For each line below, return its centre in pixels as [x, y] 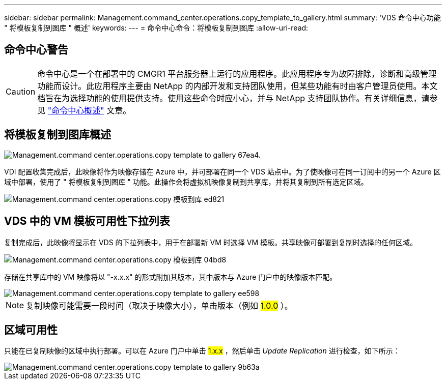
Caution [21, 91]
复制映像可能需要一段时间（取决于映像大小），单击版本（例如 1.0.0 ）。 [159, 305]
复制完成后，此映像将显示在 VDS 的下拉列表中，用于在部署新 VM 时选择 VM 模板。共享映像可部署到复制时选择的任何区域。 [211, 242]
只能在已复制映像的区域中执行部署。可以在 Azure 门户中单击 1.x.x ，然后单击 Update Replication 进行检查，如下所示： [202, 351]
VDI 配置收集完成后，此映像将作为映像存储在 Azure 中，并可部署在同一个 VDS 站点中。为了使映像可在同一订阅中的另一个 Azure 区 [222, 171]
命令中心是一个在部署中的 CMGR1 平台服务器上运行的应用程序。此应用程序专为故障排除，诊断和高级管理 [237, 73]
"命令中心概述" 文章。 [89, 110]
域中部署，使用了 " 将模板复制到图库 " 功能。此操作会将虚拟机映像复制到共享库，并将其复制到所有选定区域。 [186, 182]
